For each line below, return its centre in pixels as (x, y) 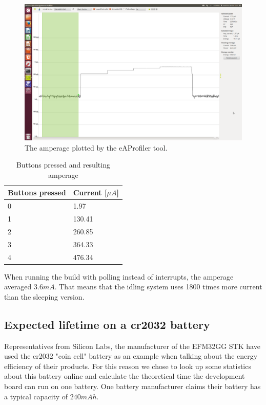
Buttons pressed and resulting (63, 165)
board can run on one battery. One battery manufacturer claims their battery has (132, 386)
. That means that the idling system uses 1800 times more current (158, 287)
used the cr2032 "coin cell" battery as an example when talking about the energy (131, 356)
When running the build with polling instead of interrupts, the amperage (119, 276)
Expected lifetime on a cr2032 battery (107, 324)
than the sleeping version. (44, 296)
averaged (18, 287)
